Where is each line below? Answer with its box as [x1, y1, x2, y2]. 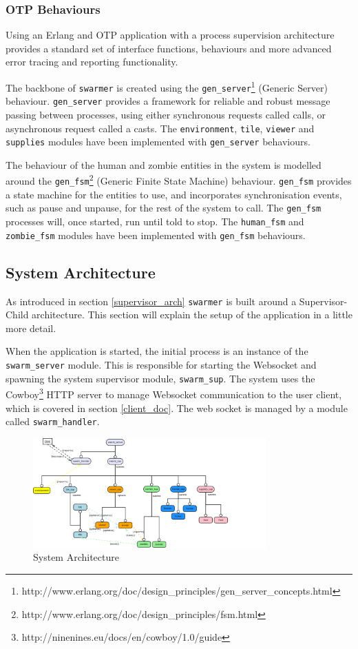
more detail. [6, 320, 56, 335]
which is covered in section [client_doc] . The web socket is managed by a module [6, 400, 348, 415]
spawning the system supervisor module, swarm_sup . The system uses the [6, 371, 315, 385]
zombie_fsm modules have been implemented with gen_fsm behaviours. [6, 227, 306, 242]
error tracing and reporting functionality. [6, 54, 178, 69]
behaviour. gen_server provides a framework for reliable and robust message [6, 94, 330, 108]
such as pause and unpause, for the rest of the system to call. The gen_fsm [6, 200, 322, 215]
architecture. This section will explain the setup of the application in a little [32, 307, 352, 322]
